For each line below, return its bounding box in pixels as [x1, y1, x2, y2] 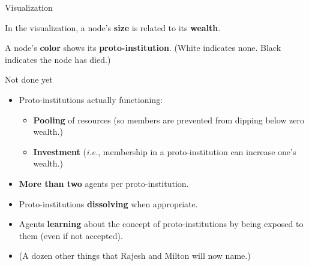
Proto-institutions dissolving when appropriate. [19, 197, 198, 210]
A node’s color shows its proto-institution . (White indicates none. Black [5, 41, 281, 54]
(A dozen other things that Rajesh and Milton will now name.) [19, 249, 251, 262]
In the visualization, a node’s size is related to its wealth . [5, 21, 221, 34]
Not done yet [5, 73, 53, 86]
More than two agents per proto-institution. [19, 177, 189, 189]
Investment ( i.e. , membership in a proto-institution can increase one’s [33, 145, 296, 158]
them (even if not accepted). [19, 229, 123, 241]
